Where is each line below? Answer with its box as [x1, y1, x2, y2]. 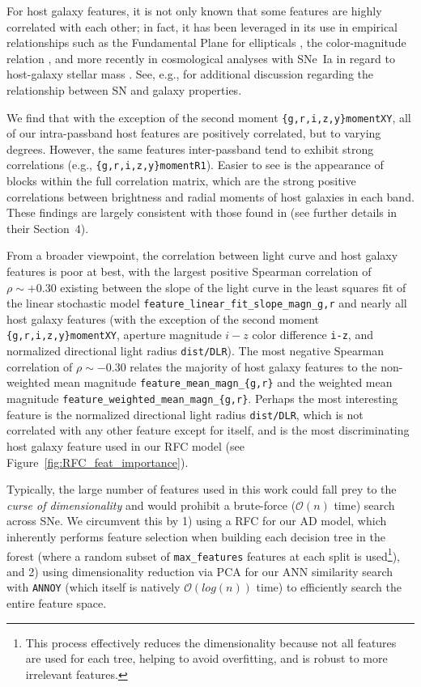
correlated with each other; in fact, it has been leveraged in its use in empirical [6, 18, 398, 35]
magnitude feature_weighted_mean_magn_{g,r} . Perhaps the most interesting [6, 390, 398, 407]
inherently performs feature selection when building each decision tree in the [6, 528, 385, 545]
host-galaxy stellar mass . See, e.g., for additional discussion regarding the [6, 66, 374, 83]
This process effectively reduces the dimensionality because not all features [25, 634, 397, 651]
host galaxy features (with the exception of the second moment [6, 310, 320, 327]
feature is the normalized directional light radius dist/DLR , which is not [6, 405, 364, 422]
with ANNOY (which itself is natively [6, 579, 181, 596]
